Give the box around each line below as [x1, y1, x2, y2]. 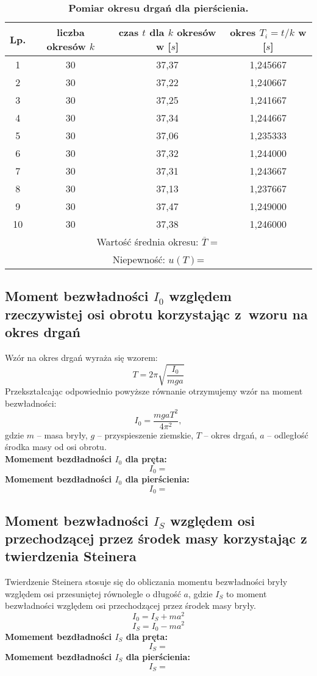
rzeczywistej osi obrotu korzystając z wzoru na [5, 304, 308, 323]
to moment [226, 587, 267, 600]
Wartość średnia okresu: [96, 234, 199, 249]
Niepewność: [112, 252, 165, 266]
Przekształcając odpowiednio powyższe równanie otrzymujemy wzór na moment [5, 385, 303, 398]
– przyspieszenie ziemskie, [97, 428, 194, 441]
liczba [57, 25, 85, 39]
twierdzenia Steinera [5, 547, 137, 565]
